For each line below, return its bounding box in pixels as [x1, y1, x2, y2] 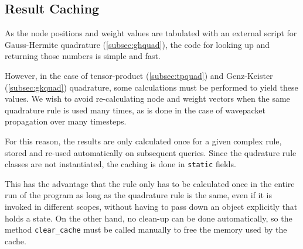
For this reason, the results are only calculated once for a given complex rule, [5, 134, 282, 147]
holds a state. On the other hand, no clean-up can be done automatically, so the [5, 212, 292, 224]
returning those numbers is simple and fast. [5, 50, 161, 62]
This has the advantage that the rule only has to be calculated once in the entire [5, 177, 295, 189]
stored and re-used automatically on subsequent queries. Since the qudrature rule [5, 146, 297, 158]
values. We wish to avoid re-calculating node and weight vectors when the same [5, 92, 290, 105]
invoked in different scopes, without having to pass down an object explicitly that [5, 200, 298, 212]
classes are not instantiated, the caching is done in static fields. [5, 158, 236, 170]
